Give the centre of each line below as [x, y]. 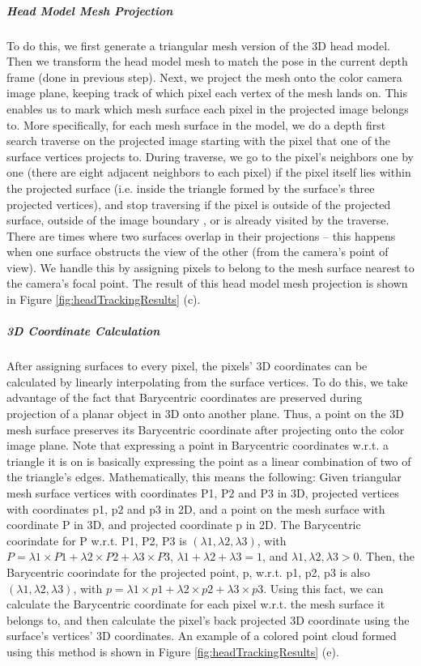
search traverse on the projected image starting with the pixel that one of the [199, 141]
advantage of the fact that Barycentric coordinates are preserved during [185, 397]
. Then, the [387, 556]
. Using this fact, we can [323, 588]
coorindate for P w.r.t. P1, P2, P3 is [97, 540]
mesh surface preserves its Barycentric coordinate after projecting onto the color [206, 429]
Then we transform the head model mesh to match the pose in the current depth [207, 61]
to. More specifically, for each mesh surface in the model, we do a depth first [196, 124]
